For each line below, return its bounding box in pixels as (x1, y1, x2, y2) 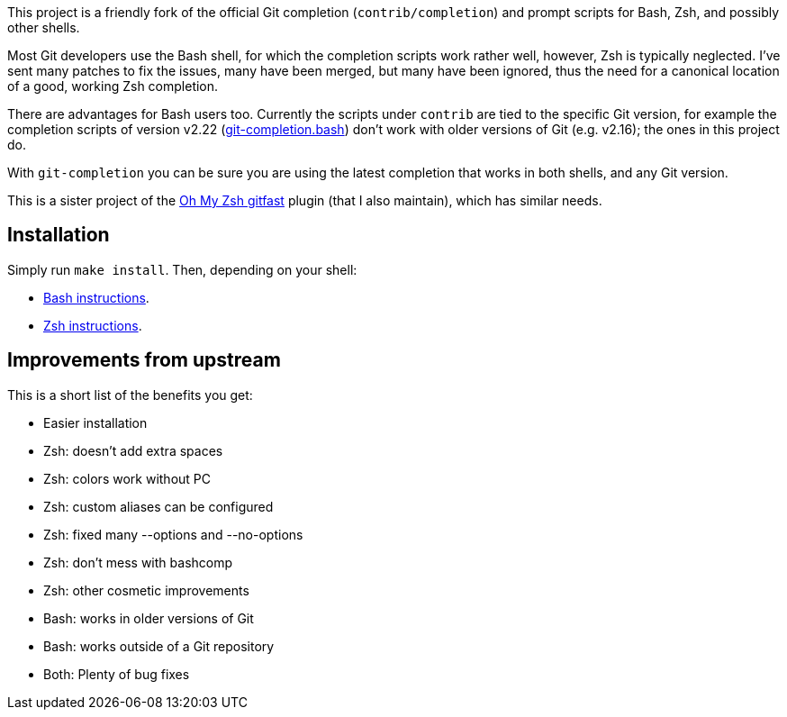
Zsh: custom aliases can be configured (43, 498, 274, 514)
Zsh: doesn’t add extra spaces (43, 442, 223, 458)
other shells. (7, 20, 80, 35)
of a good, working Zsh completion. (7, 78, 219, 94)
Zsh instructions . (43, 317, 142, 333)
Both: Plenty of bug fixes (43, 666, 190, 682)
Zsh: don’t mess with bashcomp (43, 554, 233, 570)
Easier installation (43, 414, 148, 431)
